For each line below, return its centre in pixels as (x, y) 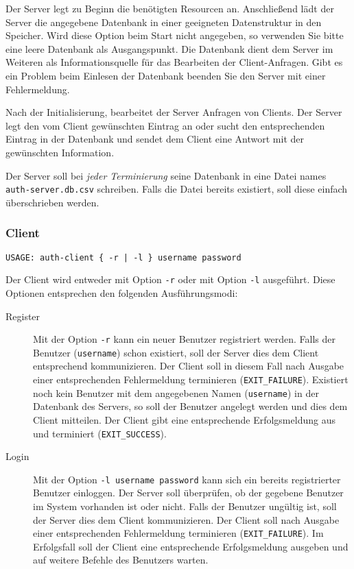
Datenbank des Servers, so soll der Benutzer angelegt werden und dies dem (190, 406)
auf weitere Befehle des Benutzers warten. (121, 560)
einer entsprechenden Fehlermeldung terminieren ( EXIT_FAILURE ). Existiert (191, 379)
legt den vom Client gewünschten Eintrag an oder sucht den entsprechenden (165, 125)
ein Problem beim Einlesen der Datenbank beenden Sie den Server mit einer (166, 75)
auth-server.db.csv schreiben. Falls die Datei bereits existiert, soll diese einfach (177, 189)
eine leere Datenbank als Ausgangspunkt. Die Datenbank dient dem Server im (169, 48)
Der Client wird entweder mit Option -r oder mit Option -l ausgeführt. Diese (170, 279)
